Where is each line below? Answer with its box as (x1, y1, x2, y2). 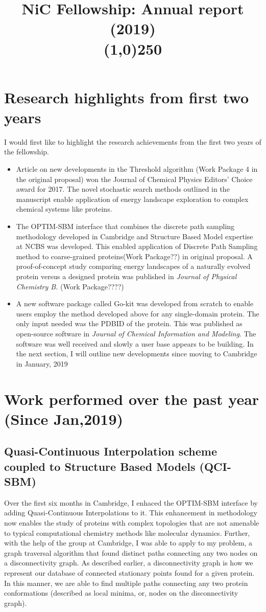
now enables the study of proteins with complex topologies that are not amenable (4, 517, 259, 528)
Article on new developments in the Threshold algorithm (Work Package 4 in (16, 164, 258, 174)
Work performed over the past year (4, 388, 259, 409)
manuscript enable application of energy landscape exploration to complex (16, 193, 249, 204)
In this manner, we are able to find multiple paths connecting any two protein (4, 577, 248, 588)
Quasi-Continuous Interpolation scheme (4, 443, 217, 459)
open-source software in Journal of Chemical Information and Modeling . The (16, 328, 256, 338)
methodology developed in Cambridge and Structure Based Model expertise (16, 231, 253, 241)
